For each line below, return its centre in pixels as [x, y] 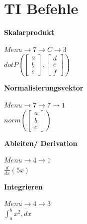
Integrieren [23, 186]
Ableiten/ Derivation [41, 143]
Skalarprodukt [29, 32]
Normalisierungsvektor [44, 88]
